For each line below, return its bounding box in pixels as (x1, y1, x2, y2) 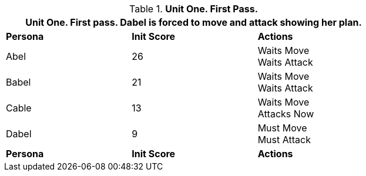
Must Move (257, 122, 307, 134)
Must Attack (257, 134, 311, 145)
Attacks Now (257, 108, 314, 120)
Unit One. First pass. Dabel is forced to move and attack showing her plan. (25, 16, 362, 28)
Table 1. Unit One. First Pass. (129, 3, 258, 15)
